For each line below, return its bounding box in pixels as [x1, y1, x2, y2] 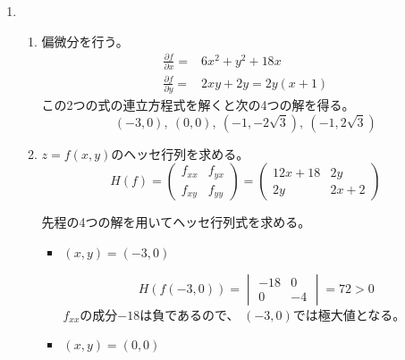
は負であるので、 [139, 305, 240, 323]
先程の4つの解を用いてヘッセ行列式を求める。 [41, 213, 311, 231]
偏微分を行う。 [41, 31, 129, 50]
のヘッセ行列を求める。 [111, 144, 249, 163]
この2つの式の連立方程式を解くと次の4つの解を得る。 [41, 95, 355, 113]
